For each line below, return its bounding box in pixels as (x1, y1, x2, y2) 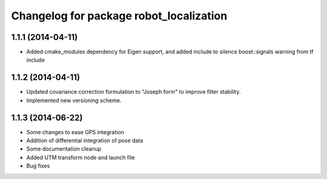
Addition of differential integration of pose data (26, 137, 144, 145)
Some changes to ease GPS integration (26, 128, 124, 135)
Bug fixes (26, 162, 50, 169)
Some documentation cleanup (26, 145, 102, 152)
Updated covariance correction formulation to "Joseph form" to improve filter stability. (26, 88, 241, 96)
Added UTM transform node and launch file (26, 154, 135, 161)
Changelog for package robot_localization (11, 9, 228, 22)
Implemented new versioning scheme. (26, 97, 122, 104)
